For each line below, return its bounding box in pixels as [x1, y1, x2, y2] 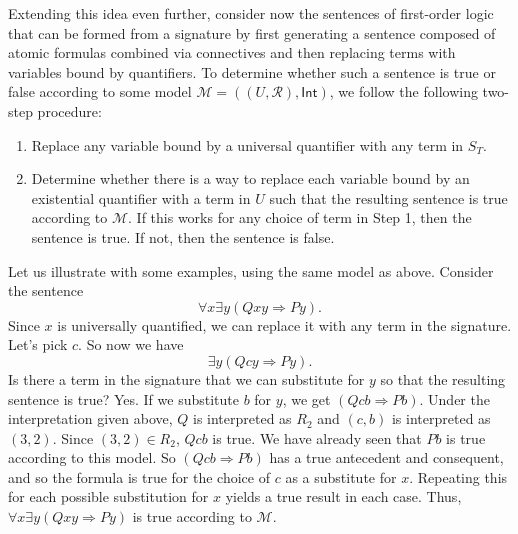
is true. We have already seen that [212, 427, 422, 448]
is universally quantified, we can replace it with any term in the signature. [57, 314, 512, 335]
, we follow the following [329, 81, 478, 102]
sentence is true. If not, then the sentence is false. [31, 226, 335, 247]
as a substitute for [285, 466, 397, 487]
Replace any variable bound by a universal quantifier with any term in [31, 134, 464, 155]
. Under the [419, 388, 490, 409]
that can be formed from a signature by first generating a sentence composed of [8, 22, 496, 43]
